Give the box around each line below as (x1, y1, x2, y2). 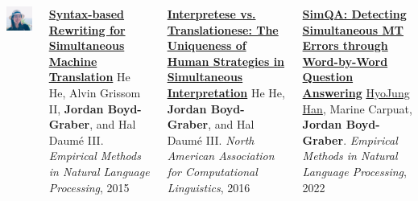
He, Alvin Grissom (48, 84, 141, 100)
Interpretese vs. (167, 6, 256, 22)
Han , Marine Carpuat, (302, 100, 412, 117)
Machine (48, 52, 97, 69)
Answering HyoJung (302, 84, 410, 100)
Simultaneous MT (302, 21, 404, 38)
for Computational (167, 162, 258, 179)
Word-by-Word (302, 52, 388, 69)
